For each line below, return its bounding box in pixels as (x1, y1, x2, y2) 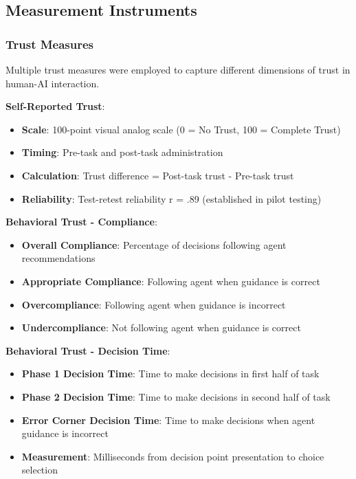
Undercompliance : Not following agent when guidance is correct (21, 320, 301, 335)
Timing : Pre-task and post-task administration (21, 145, 223, 159)
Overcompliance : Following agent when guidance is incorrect (21, 297, 286, 311)
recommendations (21, 251, 96, 265)
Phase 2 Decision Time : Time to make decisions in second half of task (21, 389, 331, 403)
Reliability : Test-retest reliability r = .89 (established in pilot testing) (21, 191, 322, 205)
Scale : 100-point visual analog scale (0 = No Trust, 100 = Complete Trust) (21, 122, 341, 136)
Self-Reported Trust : (5, 99, 105, 113)
